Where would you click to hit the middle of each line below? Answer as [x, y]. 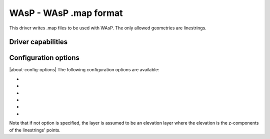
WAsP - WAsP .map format [66, 13]
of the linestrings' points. [35, 130]
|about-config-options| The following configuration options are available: [84, 70]
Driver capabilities [38, 42]
